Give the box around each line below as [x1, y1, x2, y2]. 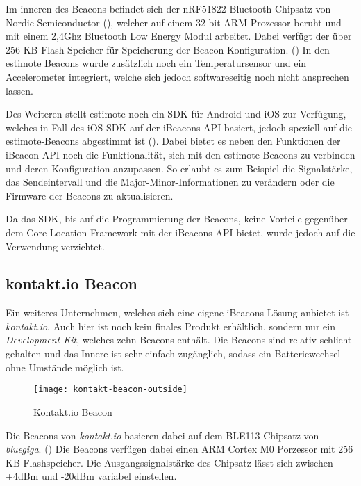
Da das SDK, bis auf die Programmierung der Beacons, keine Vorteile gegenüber [6, 211, 348, 226]
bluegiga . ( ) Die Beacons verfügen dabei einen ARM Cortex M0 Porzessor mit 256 [6, 442, 353, 456]
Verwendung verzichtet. [6, 238, 105, 253]
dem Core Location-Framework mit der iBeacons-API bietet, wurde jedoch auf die [6, 225, 355, 239]
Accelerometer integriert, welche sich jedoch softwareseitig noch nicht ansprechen [6, 69, 349, 83]
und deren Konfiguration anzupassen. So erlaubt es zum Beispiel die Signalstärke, [6, 161, 353, 175]
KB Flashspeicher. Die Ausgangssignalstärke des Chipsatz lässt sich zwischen [6, 455, 333, 469]
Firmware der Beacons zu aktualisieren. [6, 188, 174, 202]
